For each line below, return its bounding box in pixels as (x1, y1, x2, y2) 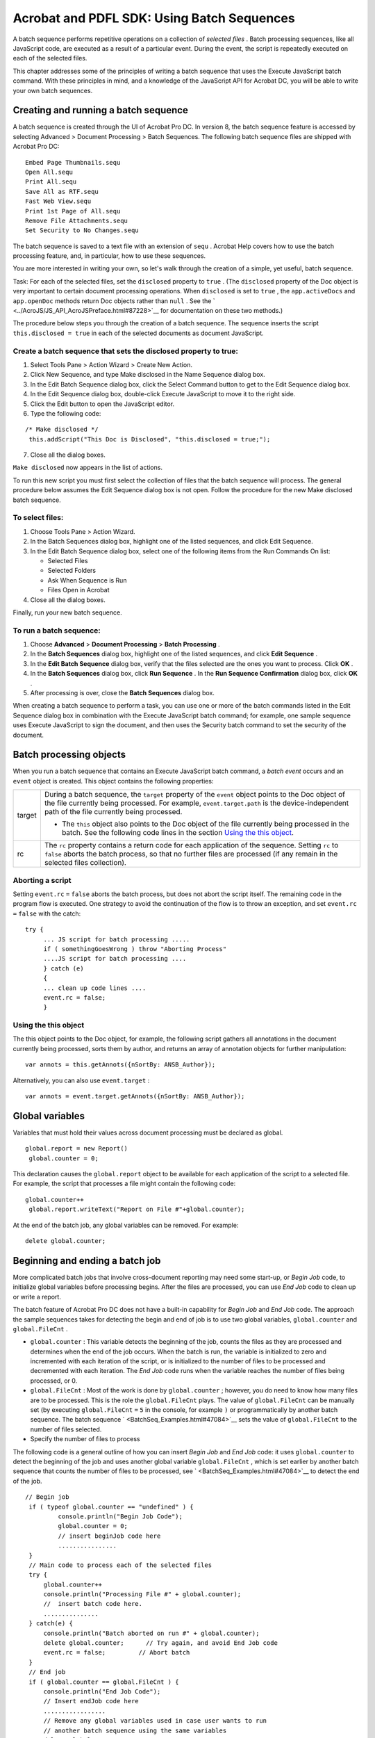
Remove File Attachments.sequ (25, 216, 128, 225)
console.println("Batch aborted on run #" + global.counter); (43, 1629, 260, 1637)
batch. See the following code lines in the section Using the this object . (61, 828, 294, 838)
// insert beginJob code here (58, 1532, 161, 1540)
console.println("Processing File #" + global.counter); (43, 1591, 242, 1598)
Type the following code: (30, 409, 101, 417)
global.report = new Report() (25, 1144, 128, 1153)
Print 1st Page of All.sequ (25, 207, 121, 215)
